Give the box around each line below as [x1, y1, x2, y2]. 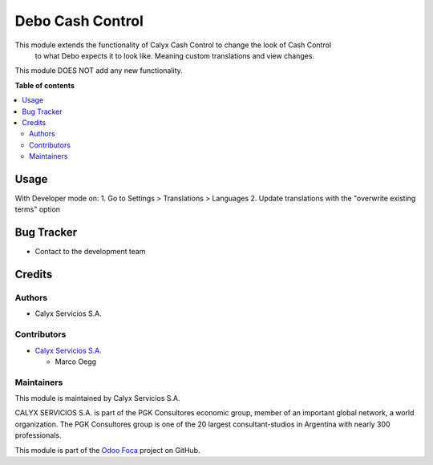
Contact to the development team [34, 247, 146, 257]
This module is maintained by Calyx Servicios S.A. [14, 394, 180, 403]
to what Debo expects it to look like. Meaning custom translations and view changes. [34, 51, 315, 60]
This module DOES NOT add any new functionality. [14, 66, 184, 75]
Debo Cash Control [14, 12, 144, 30]
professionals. [14, 431, 62, 440]
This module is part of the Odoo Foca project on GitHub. [14, 445, 200, 455]
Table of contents [14, 80, 75, 90]
